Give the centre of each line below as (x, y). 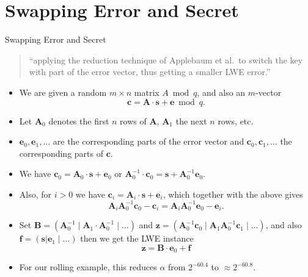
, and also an (221, 92)
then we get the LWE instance (137, 238)
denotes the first (79, 121)
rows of (133, 121)
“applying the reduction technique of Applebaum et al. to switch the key (166, 59)
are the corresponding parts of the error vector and (148, 141)
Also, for (35, 194)
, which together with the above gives (233, 194)
